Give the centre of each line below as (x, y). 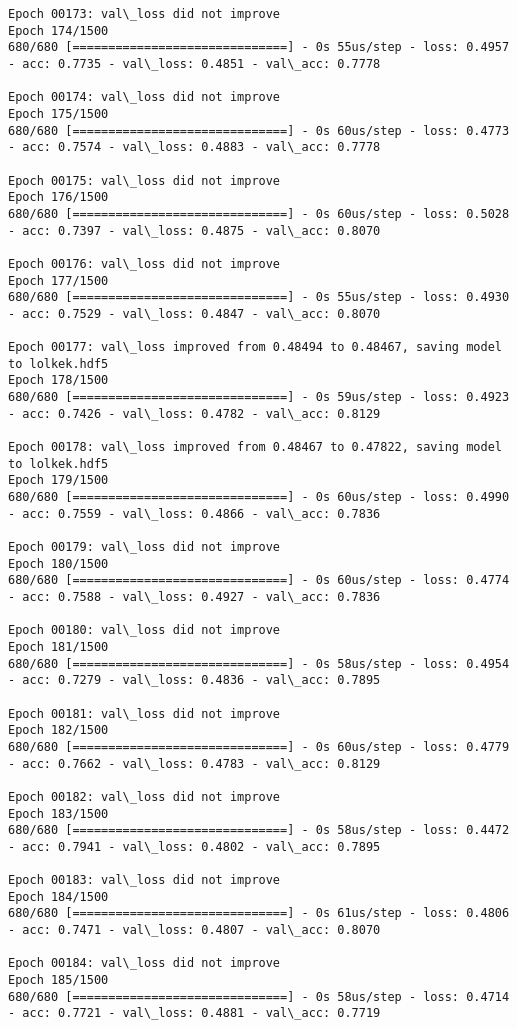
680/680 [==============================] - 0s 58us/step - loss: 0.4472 (259, 830)
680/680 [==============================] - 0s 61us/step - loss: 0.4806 (259, 913)
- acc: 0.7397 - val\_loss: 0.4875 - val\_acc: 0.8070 (194, 230)
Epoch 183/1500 (58, 813)
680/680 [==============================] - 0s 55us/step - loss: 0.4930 (259, 297)
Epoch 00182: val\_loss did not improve (144, 796)
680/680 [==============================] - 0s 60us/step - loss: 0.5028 (259, 213)
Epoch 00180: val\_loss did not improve (144, 630)
